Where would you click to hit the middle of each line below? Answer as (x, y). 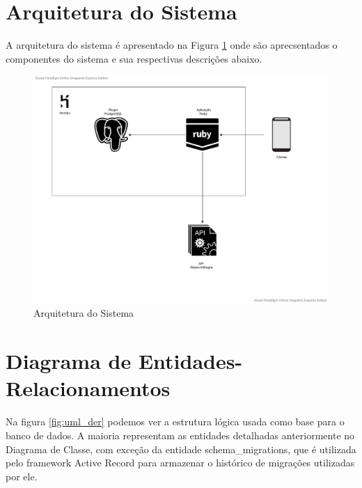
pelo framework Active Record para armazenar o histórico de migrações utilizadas (180, 463)
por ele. (22, 476)
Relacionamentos (88, 388)
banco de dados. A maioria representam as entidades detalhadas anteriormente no (180, 435)
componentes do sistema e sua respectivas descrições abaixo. (134, 58)
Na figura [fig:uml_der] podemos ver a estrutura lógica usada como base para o (175, 422)
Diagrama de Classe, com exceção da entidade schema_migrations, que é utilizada (181, 449)
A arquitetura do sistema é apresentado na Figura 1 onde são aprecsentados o (172, 45)
